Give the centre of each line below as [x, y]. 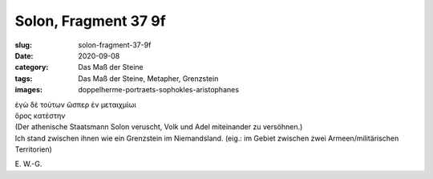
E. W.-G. [28, 164]
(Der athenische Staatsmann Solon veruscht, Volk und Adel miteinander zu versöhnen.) [159, 127]
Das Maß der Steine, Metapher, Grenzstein [148, 78]
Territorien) [33, 149]
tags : [24, 78]
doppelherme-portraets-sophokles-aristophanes [159, 90]
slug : [23, 45]
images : [29, 90]
